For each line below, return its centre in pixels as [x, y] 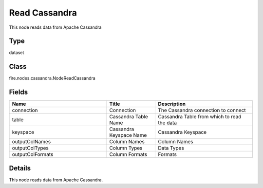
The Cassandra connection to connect [202, 111]
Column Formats [128, 154]
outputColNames [31, 142]
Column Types [126, 148]
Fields [19, 92]
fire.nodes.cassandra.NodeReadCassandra [52, 78]
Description [172, 104]
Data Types [171, 148]
